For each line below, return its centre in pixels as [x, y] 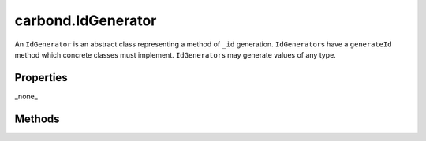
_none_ [26, 96]
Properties [41, 78]
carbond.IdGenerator [86, 20]
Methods [37, 119]
